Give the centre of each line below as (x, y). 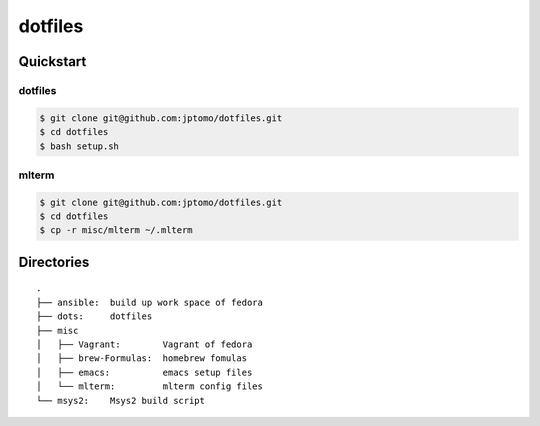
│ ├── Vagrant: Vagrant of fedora (144, 344)
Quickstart (52, 61)
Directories (54, 261)
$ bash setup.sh (79, 146)
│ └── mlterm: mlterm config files (150, 386)
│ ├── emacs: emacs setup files (144, 372)
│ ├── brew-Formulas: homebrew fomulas (142, 358)
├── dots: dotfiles (94, 316)
